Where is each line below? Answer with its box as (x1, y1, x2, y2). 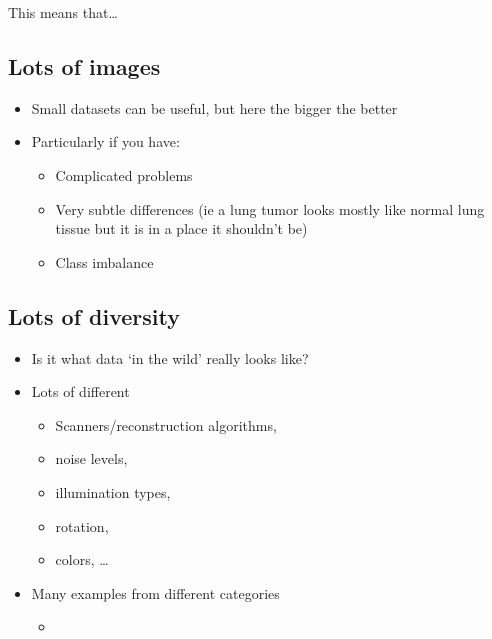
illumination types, (55, 481, 171, 502)
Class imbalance (55, 251, 154, 272)
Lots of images (8, 50, 161, 81)
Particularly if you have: (31, 131, 180, 152)
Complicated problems (55, 164, 193, 185)
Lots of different (31, 381, 130, 402)
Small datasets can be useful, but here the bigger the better (31, 97, 398, 118)
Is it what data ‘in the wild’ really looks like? (31, 347, 309, 368)
